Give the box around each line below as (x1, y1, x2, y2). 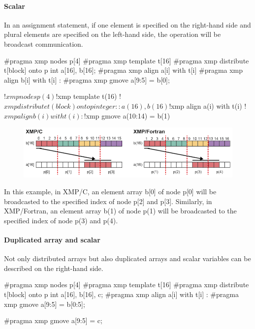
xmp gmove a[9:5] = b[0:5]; (4, 299, 85, 309)
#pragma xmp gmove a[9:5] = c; (4, 315, 102, 326)
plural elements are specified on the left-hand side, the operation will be (4, 29, 221, 39)
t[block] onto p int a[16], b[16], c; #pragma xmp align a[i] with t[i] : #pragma (4, 289, 239, 299)
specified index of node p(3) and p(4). (4, 215, 118, 225)
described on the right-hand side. (4, 263, 103, 273)
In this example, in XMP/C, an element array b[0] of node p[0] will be (4, 186, 217, 197)
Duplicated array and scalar (4, 234, 100, 244)
